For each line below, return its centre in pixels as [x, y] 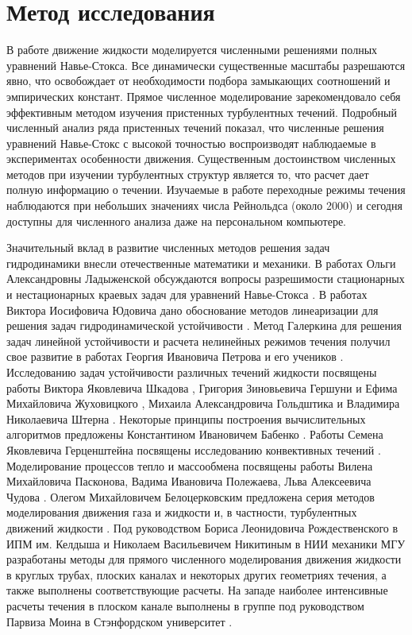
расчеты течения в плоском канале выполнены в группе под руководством [185, 605]
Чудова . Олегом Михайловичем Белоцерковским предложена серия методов [191, 496]
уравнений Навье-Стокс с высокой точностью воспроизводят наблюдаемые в [191, 143]
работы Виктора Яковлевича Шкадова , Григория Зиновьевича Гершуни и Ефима [202, 387]
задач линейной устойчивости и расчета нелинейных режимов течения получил [198, 341]
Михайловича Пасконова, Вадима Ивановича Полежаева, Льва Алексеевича [189, 481]
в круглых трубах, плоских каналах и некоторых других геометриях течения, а [196, 574]
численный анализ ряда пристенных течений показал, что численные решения [195, 128]
